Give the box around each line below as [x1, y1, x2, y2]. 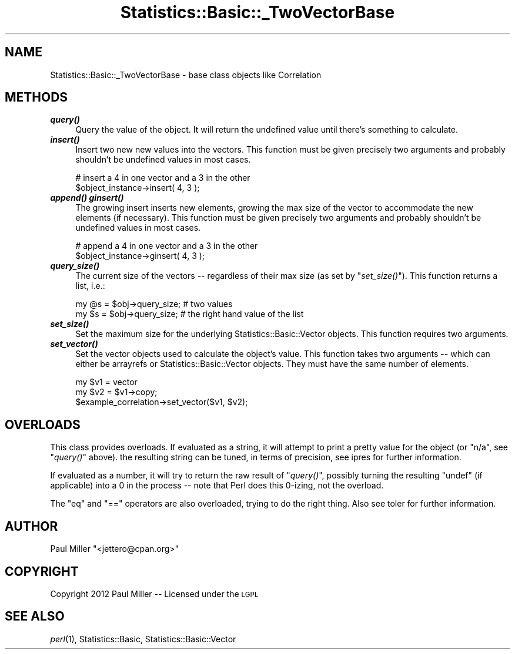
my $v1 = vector [75, 377, 138, 387]
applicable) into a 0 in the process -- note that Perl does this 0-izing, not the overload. [50, 480, 384, 491]
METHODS [5, 90, 68, 105]
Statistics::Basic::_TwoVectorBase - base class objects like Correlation [50, 69, 322, 80]
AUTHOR [5, 518, 58, 534]
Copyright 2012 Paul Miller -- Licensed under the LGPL [50, 588, 259, 599]
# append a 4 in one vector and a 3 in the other [75, 241, 258, 251]
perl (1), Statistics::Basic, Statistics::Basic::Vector [50, 633, 236, 644]
